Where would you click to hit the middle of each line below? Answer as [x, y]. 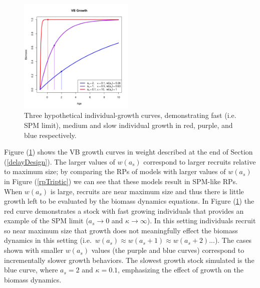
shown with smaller [34, 250]
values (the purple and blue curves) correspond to [168, 250]
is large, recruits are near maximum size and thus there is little [147, 191]
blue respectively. [50, 135]
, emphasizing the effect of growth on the [181, 270]
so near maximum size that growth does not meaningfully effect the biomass [121, 230]
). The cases [233, 240]
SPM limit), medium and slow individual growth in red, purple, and [128, 125]
